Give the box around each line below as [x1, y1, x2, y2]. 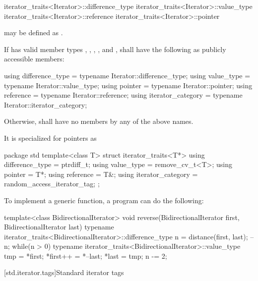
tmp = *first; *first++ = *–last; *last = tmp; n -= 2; [4, 250, 167, 261]
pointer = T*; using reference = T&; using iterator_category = [4, 169, 198, 179]
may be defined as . [4, 27, 63, 38]
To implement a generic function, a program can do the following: [4, 195, 204, 205]
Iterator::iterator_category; [4, 99, 87, 110]
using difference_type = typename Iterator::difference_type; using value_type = [4, 70, 251, 80]
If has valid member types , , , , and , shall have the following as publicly [4, 44, 226, 54]
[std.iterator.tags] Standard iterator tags [4, 267, 124, 278]
